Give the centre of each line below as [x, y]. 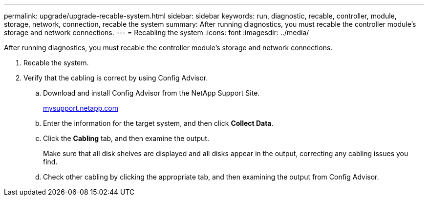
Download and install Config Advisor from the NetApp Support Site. [151, 93]
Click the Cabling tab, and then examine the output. [126, 138]
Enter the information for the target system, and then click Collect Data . [158, 123]
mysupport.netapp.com [81, 108]
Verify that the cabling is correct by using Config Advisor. [116, 78]
